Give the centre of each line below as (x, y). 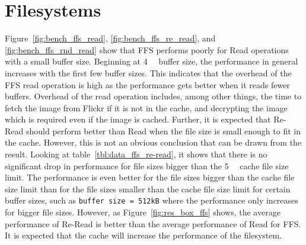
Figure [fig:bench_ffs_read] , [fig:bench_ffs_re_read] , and (110, 38)
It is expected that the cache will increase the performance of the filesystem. (144, 235)
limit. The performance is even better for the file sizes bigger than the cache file (150, 177)
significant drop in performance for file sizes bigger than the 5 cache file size (147, 165)
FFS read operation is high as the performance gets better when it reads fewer (147, 84)
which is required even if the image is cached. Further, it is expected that (138, 119)
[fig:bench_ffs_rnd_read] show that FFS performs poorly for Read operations (147, 49)
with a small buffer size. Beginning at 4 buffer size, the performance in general (152, 61)
